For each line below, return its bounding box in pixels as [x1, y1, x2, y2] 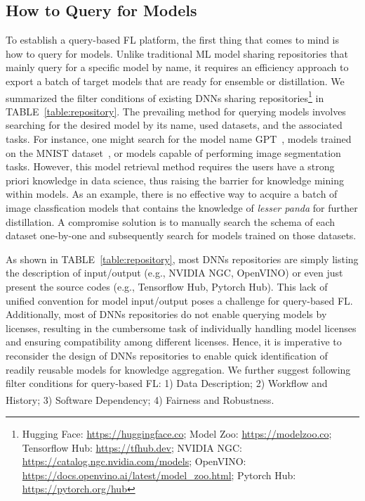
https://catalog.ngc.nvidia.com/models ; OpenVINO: [22, 454, 246, 469]
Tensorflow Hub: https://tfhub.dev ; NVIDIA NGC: [22, 440, 242, 455]
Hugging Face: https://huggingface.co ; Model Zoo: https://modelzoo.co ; [22, 426, 332, 440]
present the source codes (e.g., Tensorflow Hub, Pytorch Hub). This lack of [6, 279, 328, 293]
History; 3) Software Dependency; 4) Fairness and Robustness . [6, 392, 274, 407]
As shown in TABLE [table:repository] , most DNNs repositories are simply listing [6, 251, 359, 266]
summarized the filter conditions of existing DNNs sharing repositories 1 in [6, 88, 324, 105]
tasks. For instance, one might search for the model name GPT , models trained [6, 132, 352, 146]
